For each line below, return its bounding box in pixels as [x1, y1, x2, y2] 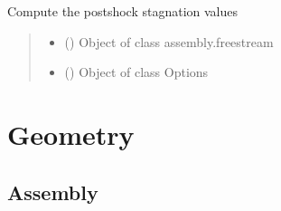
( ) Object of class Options [64, 62, 209, 82]
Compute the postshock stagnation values [7, 2, 239, 20]
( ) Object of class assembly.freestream [64, 32, 274, 51]
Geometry [7, 115, 135, 152]
